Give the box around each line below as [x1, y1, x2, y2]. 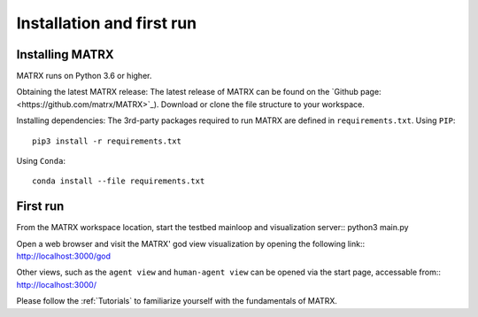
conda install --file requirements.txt [32, 176, 205, 186]
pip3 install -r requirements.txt [32, 135, 181, 146]
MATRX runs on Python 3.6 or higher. [16, 71, 152, 81]
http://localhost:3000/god [16, 251, 111, 261]
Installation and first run [16, 13, 197, 33]
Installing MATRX [16, 47, 114, 62]
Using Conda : [16, 156, 66, 166]
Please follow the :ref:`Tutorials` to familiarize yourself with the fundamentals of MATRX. [16, 296, 338, 306]
